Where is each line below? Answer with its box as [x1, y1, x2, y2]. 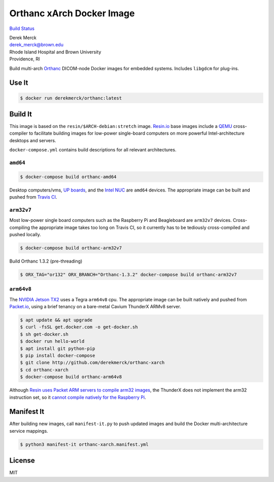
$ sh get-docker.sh [20, 331, 68, 337]
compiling [9, 224, 30, 231]
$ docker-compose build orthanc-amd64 [20, 174, 117, 180]
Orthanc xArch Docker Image [9, 8, 135, 19]
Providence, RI [9, 56, 40, 62]
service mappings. [9, 428, 48, 434]
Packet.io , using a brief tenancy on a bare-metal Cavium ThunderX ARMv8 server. [9, 304, 181, 310]
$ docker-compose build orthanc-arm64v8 [20, 374, 122, 380]
